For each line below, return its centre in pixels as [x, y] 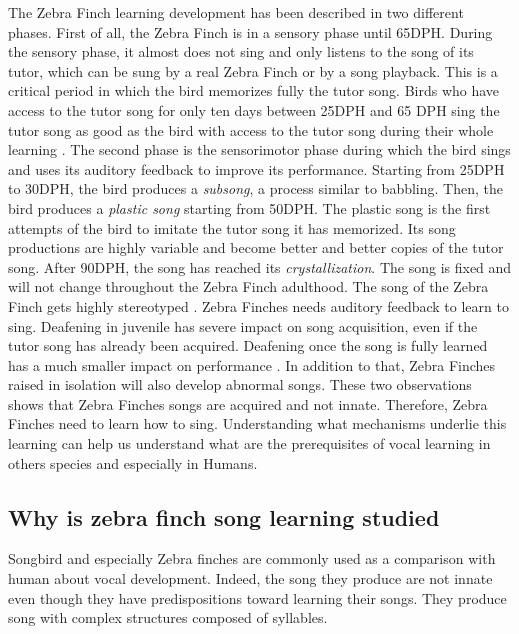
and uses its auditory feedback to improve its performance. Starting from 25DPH [256, 168]
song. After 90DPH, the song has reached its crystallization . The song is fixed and [260, 266]
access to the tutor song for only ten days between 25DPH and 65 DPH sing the [254, 109]
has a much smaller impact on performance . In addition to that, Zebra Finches [252, 364]
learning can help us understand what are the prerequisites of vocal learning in [249, 443]
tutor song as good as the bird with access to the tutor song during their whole [251, 129]
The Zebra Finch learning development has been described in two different [236, 12]
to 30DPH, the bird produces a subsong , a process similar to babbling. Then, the [255, 188]
